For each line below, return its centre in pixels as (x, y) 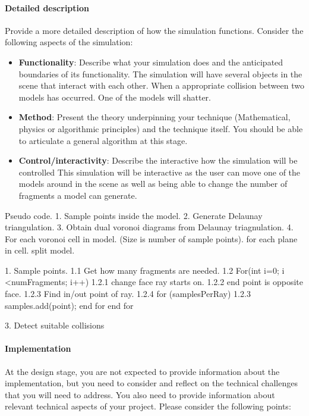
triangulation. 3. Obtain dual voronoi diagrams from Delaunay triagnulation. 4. (149, 227)
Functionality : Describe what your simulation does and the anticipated (151, 62)
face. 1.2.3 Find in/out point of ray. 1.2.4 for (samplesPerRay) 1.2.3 (128, 294)
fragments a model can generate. (78, 195)
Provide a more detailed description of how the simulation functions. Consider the (154, 30)
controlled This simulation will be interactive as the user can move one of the (160, 172)
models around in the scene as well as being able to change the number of (153, 184)
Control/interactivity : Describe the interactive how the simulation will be (158, 160)
